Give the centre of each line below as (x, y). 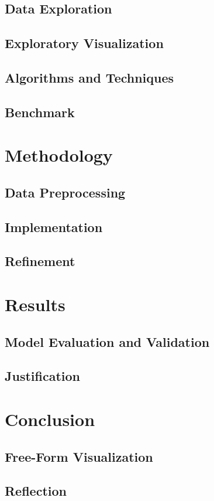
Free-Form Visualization (79, 456)
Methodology (59, 155)
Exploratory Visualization (84, 43)
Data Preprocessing (65, 192)
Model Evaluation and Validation (107, 341)
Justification (42, 376)
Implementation (54, 226)
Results (35, 304)
